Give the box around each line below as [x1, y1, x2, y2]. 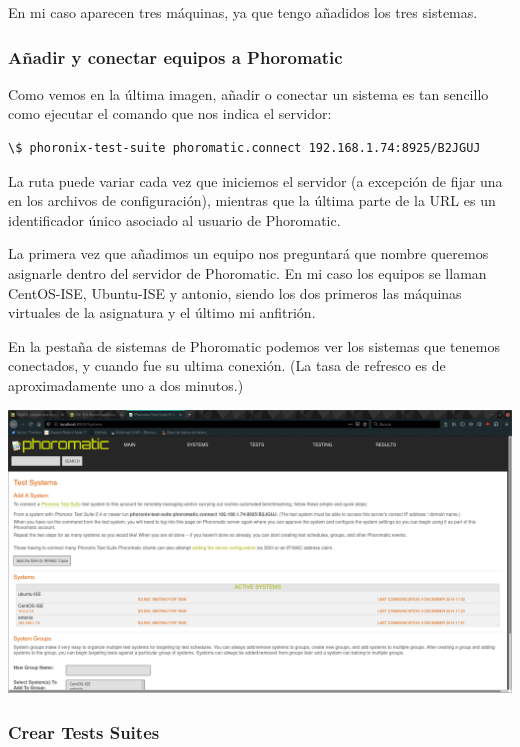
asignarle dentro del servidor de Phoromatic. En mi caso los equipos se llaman [8, 262, 487, 283]
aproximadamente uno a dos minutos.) [8, 374, 244, 395]
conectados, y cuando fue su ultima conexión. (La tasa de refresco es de [8, 355, 446, 376]
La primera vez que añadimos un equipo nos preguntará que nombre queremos [8, 243, 489, 264]
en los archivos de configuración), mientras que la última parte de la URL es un [8, 190, 496, 211]
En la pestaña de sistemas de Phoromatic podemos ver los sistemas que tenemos [8, 335, 500, 356]
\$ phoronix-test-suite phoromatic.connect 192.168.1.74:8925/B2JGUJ [8, 141, 481, 155]
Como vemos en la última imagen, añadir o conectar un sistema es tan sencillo [8, 83, 489, 104]
